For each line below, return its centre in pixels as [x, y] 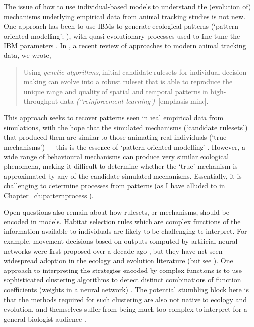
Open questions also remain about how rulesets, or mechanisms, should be [117, 212]
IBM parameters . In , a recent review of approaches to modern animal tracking [125, 45]
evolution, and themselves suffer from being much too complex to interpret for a [126, 309]
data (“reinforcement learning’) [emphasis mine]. [134, 101]
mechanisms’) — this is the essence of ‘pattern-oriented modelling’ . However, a [125, 146]
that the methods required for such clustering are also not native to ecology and [126, 299]
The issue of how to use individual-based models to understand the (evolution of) [127, 6]
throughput [41, 101]
